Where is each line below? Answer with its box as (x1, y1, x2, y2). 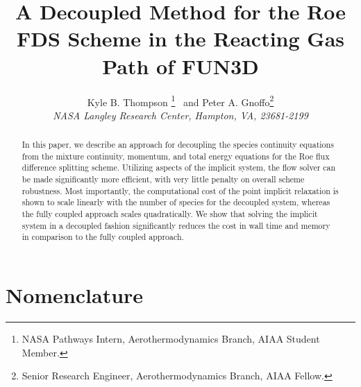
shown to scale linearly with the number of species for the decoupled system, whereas (22, 196, 330, 208)
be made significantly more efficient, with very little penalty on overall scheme (22, 173, 305, 185)
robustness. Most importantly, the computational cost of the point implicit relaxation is (22, 184, 339, 196)
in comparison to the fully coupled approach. (22, 231, 184, 243)
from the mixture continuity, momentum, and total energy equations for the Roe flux (22, 150, 330, 162)
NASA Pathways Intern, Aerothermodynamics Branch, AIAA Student (22, 331, 320, 345)
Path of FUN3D (102, 51, 259, 80)
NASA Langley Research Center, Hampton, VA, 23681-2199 (53, 108, 308, 122)
